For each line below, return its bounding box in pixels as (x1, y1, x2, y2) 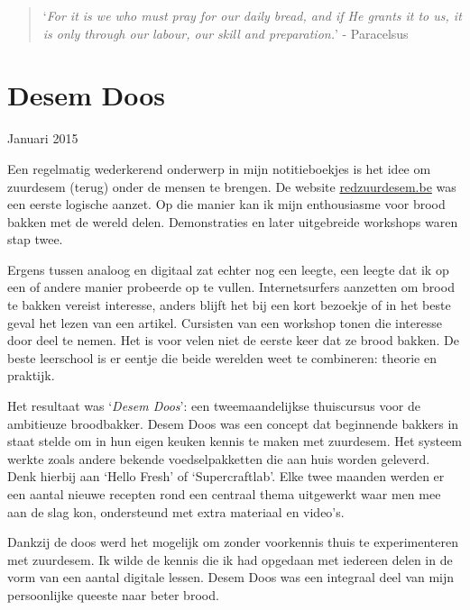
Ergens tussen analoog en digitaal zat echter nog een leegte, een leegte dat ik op (7, 259, 449, 278)
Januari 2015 (7, 129, 78, 148)
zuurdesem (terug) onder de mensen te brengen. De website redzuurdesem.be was (7, 177, 456, 196)
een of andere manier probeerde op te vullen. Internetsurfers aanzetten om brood (7, 278, 455, 296)
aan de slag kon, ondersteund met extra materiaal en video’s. (7, 502, 345, 521)
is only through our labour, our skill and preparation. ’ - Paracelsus (42, 23, 409, 42)
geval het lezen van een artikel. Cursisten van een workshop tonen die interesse (7, 313, 442, 332)
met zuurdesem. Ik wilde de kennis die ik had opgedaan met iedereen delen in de (7, 550, 453, 569)
